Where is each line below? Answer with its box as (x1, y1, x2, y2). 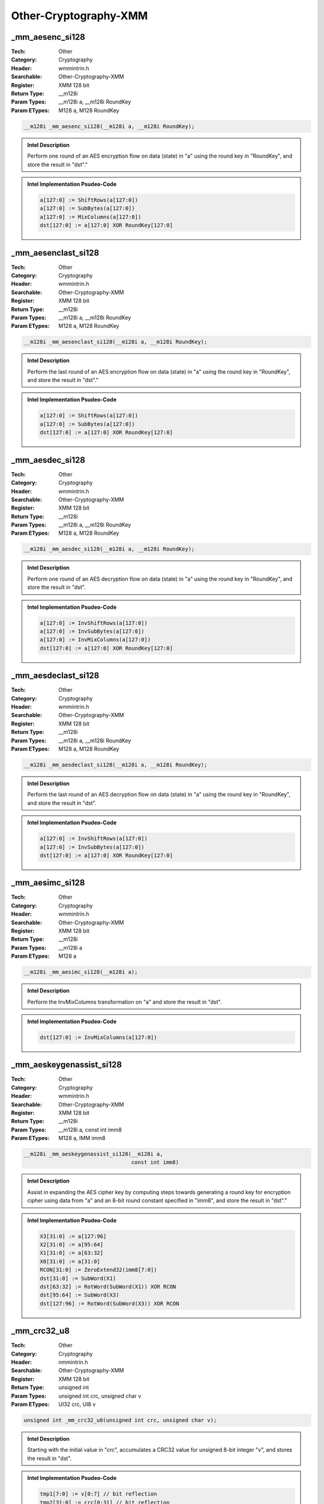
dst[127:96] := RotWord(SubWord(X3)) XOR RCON (40, 1300, 179, 1307)
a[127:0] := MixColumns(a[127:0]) (40, 214, 142, 220)
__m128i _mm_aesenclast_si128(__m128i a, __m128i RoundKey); (23, 339, 208, 345)
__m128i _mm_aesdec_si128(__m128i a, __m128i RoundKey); (23, 546, 195, 553)
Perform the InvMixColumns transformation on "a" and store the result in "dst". (27, 998, 222, 1005)
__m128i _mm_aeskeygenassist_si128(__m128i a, (23, 1151, 163, 1157)
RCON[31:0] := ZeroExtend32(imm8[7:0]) (40, 1266, 157, 1274)
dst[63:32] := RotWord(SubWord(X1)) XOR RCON (40, 1283, 176, 1290)
